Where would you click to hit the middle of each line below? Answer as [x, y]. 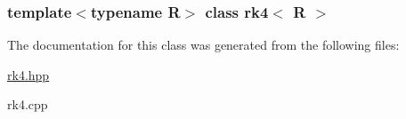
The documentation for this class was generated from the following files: [203, 45]
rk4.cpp [28, 104]
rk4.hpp [28, 74]
